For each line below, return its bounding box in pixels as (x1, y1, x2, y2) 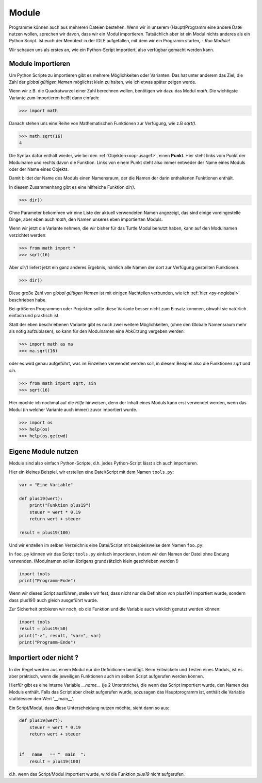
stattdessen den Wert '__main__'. (9, 696, 75, 702)
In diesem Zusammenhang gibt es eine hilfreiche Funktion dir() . (9, 184, 135, 190)
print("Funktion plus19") (29, 502, 91, 508)
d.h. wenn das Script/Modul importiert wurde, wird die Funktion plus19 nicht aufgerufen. (9, 771, 185, 777)
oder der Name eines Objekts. (9, 166, 69, 172)
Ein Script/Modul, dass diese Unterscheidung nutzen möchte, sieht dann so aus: (9, 705, 169, 711)
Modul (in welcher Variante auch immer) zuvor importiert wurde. (9, 407, 138, 412)
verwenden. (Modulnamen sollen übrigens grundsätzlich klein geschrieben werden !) (9, 558, 179, 564)
